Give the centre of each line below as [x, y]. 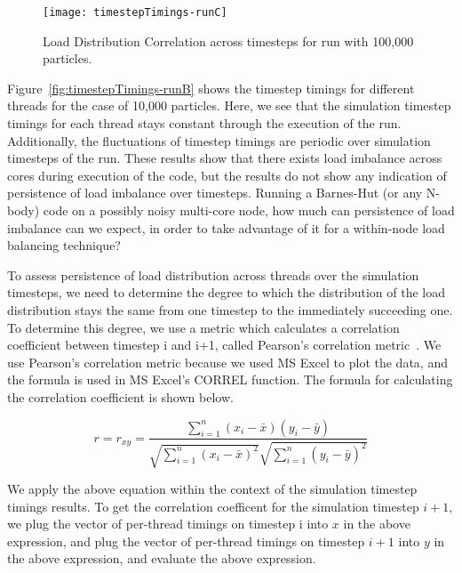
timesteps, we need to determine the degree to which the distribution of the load [227, 292]
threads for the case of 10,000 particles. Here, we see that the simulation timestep [229, 105]
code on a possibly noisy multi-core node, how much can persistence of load [249, 210]
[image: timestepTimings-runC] [135, 12]
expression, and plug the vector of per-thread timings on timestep [186, 541]
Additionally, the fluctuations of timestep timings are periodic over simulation [219, 140]
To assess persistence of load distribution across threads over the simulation [213, 274]
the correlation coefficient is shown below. [120, 396]
